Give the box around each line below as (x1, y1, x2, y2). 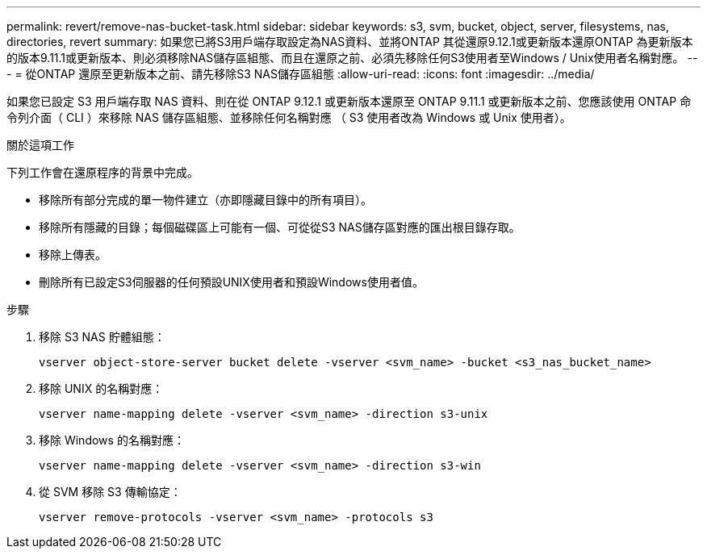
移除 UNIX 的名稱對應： (39, 382, 164, 395)
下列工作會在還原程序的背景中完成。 (6, 165, 199, 179)
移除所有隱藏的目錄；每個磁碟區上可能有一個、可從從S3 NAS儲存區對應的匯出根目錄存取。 (39, 220, 521, 234)
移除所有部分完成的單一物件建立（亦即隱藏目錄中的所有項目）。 (39, 193, 372, 207)
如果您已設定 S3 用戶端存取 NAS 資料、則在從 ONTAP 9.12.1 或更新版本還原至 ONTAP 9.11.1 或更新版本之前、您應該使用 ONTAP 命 (6, 94, 692, 108)
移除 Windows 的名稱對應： (39, 433, 185, 447)
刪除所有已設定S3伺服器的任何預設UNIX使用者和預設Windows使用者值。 (39, 275, 424, 289)
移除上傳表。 (39, 248, 107, 261)
